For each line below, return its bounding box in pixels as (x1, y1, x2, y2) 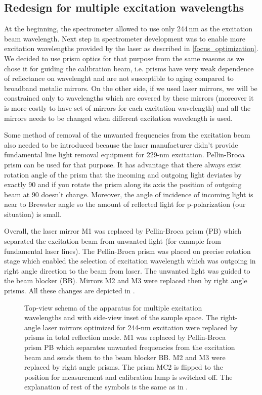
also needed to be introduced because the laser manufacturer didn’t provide (4, 139, 238, 150)
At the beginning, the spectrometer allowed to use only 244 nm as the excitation (4, 23, 253, 34)
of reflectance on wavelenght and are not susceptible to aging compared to (4, 73, 234, 83)
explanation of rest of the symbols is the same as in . (24, 381, 188, 392)
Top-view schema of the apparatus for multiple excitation (24, 302, 202, 313)
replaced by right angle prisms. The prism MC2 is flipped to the (24, 362, 223, 372)
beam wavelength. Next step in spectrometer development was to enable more (4, 33, 246, 43)
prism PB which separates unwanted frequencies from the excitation (24, 342, 235, 353)
